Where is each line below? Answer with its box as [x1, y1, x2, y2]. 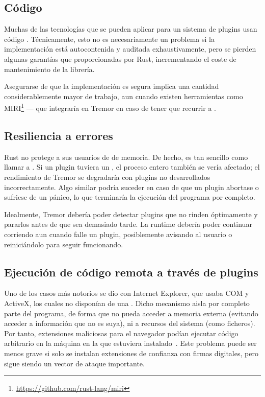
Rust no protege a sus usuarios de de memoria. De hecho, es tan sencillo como [4, 151, 248, 162]
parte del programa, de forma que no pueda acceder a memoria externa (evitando [4, 308, 258, 318]
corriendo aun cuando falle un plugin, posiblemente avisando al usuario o [4, 228, 232, 239]
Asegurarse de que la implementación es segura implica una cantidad [4, 81, 219, 91]
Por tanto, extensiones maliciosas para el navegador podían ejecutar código [4, 328, 238, 338]
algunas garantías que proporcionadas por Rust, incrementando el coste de [4, 53, 236, 64]
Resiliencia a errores [4, 128, 113, 143]
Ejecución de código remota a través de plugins [4, 264, 258, 279]
